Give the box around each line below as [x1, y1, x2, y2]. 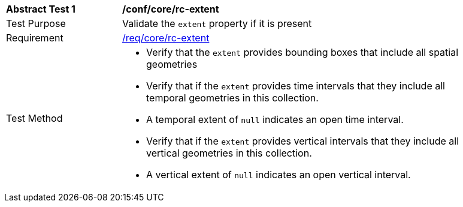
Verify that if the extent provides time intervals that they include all [146, 80, 445, 92]
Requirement [6, 32, 63, 44]
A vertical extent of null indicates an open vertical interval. [146, 169, 411, 181]
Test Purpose [6, 17, 66, 29]
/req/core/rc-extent [122, 32, 210, 44]
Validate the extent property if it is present [122, 17, 312, 29]
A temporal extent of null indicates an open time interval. [146, 113, 404, 125]
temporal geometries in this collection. [146, 92, 319, 104]
